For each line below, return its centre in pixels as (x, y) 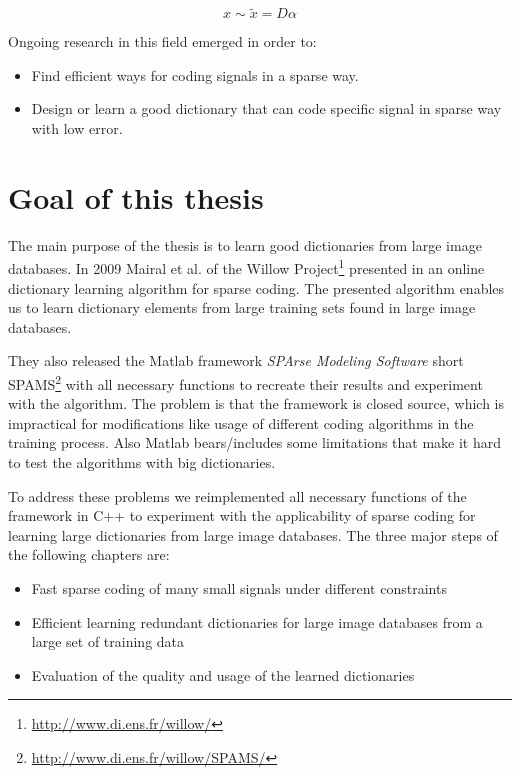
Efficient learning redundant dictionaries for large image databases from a (257, 621)
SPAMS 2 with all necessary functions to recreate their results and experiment (245, 382)
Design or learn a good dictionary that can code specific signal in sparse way (266, 108)
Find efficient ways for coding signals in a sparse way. (195, 74)
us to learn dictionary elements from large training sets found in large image (242, 307)
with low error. (77, 128)
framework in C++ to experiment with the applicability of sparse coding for (242, 515)
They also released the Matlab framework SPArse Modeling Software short (236, 360)
